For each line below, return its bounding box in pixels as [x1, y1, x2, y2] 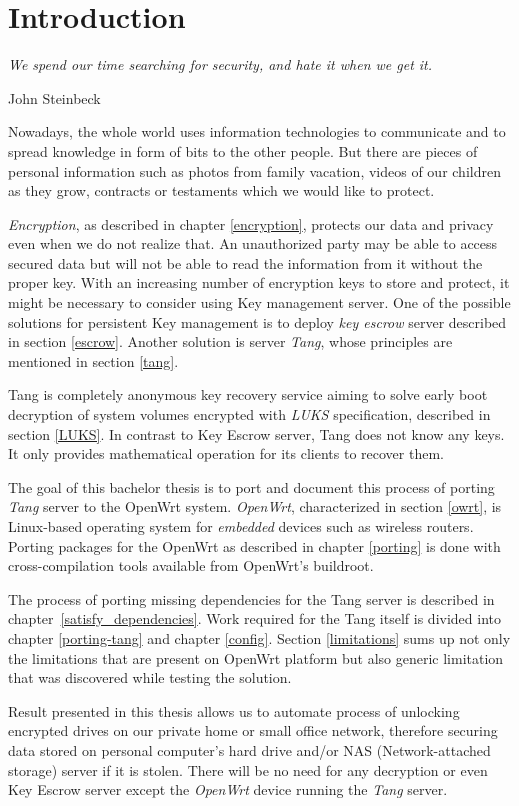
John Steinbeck [8, 87, 101, 108]
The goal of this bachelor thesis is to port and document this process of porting [8, 476, 495, 497]
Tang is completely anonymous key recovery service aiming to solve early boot [8, 384, 488, 405]
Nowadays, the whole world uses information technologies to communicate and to [8, 121, 506, 142]
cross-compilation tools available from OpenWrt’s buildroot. [8, 555, 374, 576]
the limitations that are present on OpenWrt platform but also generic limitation [8, 647, 504, 668]
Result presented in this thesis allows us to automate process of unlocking [8, 700, 460, 721]
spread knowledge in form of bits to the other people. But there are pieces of [8, 140, 478, 161]
